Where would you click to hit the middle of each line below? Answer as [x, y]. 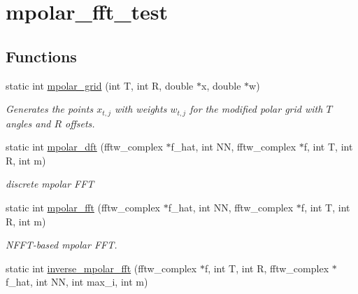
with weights [141, 109]
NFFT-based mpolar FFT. [62, 245]
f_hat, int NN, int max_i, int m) [77, 282]
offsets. [80, 123]
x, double [221, 85]
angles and [28, 123]
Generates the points [50, 109]
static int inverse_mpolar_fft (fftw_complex [101, 268]
